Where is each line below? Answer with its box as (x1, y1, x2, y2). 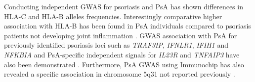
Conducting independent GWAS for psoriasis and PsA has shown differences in (4, 1, 243, 11)
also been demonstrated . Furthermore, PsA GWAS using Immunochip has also (4, 59, 244, 69)
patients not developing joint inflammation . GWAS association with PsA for (4, 30, 237, 40)
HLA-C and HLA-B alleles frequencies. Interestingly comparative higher (4, 11, 222, 21)
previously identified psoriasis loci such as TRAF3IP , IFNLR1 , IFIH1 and (4, 40, 228, 50)
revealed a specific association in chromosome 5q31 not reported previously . (4, 69, 235, 79)
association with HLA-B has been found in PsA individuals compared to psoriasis (4, 21, 251, 31)
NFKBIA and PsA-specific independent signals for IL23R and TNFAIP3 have (4, 49, 240, 59)
